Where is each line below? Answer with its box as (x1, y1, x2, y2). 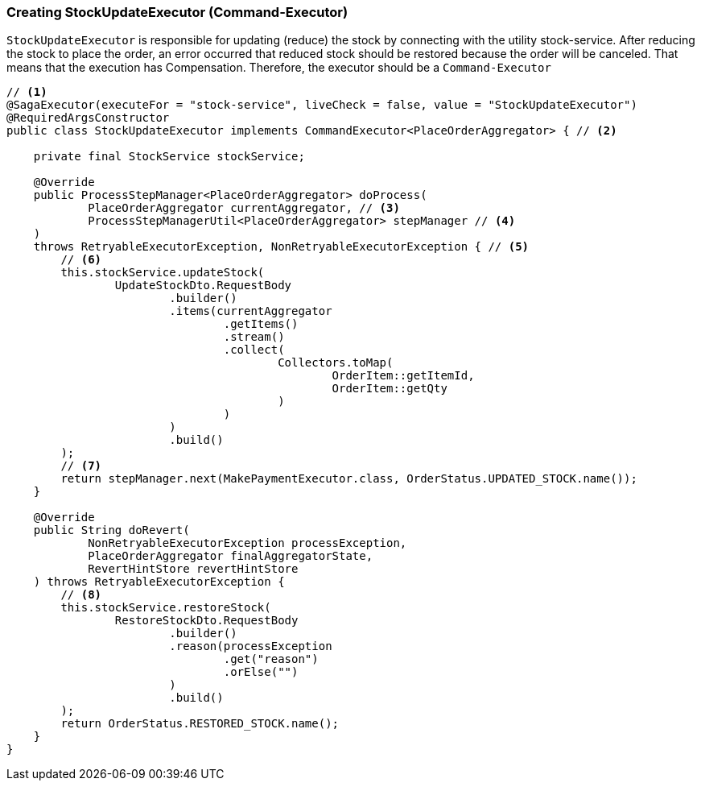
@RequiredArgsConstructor (6, 111, 170, 125)
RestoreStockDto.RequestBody (114, 614, 299, 628)
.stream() (223, 330, 285, 344)
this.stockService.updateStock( (60, 266, 265, 280)
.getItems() (223, 317, 299, 331)
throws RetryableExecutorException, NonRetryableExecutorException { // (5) (33, 240, 530, 254)
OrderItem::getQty (332, 382, 447, 396)
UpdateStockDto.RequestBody (114, 279, 292, 292)
